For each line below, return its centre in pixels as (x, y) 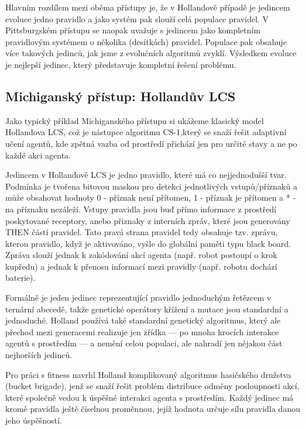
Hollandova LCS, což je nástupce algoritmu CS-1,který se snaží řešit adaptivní (146, 132)
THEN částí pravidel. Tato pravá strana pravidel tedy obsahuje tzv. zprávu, (142, 232)
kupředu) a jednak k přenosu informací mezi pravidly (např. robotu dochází (141, 266)
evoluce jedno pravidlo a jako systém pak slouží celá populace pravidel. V (137, 18)
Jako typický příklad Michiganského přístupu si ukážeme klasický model (135, 120)
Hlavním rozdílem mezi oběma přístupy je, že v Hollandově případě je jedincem (148, 7)
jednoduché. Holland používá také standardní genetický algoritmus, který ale (143, 320)
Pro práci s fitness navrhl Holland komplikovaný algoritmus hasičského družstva (148, 374)
